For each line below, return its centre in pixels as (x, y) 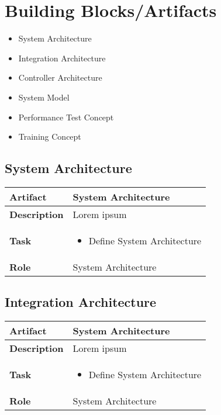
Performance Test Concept (66, 117)
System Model (44, 97)
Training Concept (50, 136)
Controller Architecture (60, 77)
